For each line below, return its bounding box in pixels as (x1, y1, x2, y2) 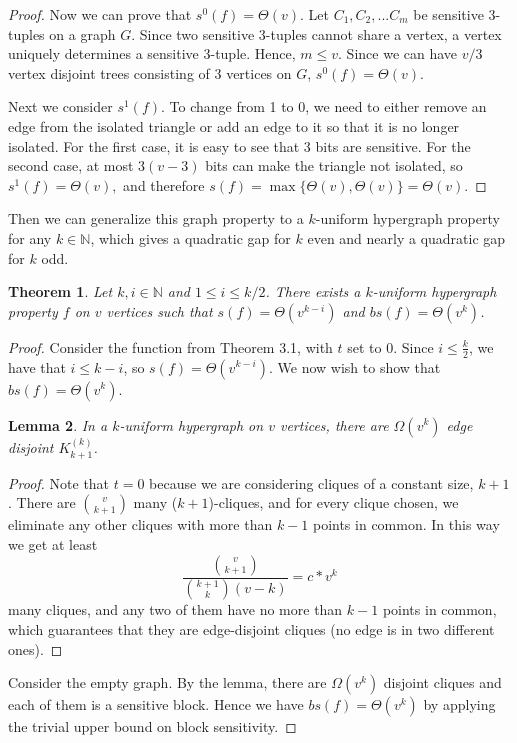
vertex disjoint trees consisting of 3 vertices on (8, 62, 292, 83)
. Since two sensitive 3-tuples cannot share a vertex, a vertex (131, 23, 502, 44)
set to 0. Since (347, 336, 434, 357)
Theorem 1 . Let (8, 281, 113, 302)
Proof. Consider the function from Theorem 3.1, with (8, 336, 333, 357)
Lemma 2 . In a (8, 414, 108, 435)
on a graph (49, 23, 116, 44)
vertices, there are (279, 414, 389, 435)
